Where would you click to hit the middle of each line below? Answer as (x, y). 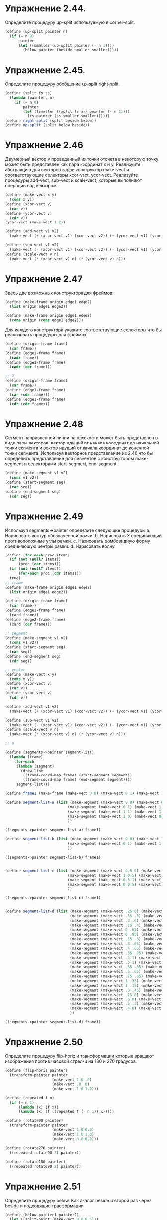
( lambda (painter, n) (32, 98)
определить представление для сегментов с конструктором (70, 459)
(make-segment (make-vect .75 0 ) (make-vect (116, 995)
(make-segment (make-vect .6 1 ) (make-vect (115, 962)
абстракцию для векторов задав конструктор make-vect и (67, 170)
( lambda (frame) (26, 757)
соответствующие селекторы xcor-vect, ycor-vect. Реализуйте (72, 175)
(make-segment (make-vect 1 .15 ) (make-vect (116, 985)
